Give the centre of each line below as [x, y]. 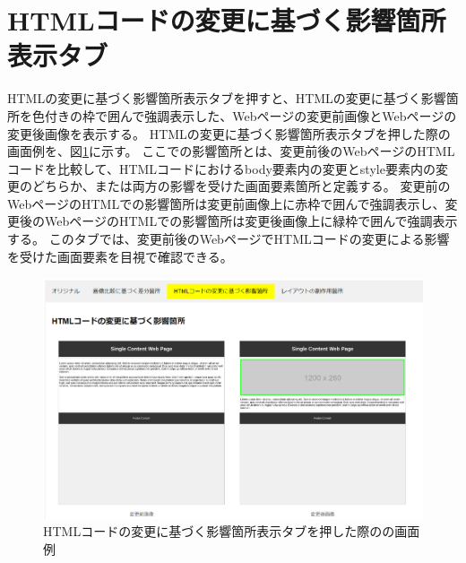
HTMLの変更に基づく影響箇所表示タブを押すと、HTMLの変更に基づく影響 [227, 98]
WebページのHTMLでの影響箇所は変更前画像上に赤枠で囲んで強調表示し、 [226, 203]
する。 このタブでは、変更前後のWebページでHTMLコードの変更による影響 [229, 239]
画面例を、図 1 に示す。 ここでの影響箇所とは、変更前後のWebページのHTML [231, 151]
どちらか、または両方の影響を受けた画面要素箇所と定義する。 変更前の [241, 186]
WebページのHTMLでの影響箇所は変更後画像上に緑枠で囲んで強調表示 [251, 221]
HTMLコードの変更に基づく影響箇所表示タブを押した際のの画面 [232, 531]
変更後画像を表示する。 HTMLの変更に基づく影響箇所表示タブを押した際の [229, 133]
